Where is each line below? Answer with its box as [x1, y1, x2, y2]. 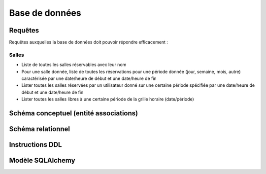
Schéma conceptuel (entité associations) [9, 109, 138, 117]
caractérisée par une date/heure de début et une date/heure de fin [21, 75, 157, 81]
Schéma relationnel [9, 125, 70, 133]
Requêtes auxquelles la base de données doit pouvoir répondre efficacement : [9, 39, 168, 45]
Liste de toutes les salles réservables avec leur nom [21, 62, 127, 68]
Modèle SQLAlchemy [9, 156, 76, 165]
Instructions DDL [9, 140, 62, 149]
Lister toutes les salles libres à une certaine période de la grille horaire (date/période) [21, 96, 194, 102]
